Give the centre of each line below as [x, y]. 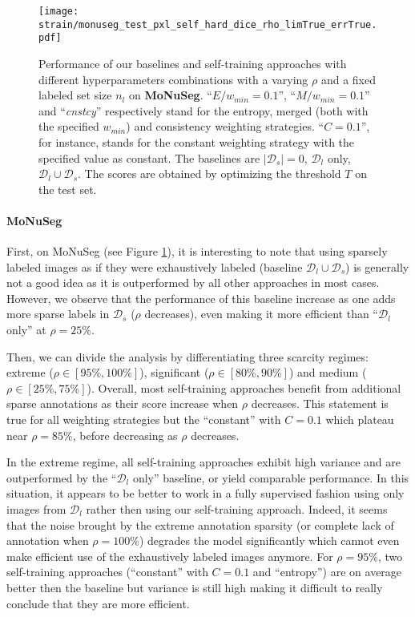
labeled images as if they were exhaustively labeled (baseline [155, 266]
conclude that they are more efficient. [98, 603]
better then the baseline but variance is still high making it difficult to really [195, 587]
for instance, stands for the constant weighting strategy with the [197, 141]
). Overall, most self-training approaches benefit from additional [244, 387]
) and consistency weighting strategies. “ [225, 126]
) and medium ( [328, 372]
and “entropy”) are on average [327, 572]
